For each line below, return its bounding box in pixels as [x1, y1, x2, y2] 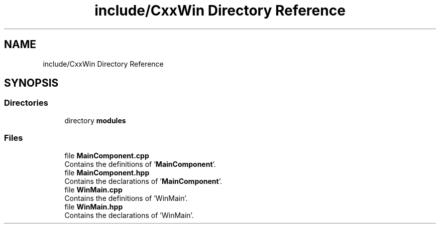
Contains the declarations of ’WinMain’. [64, 210, 194, 219]
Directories [4, 98, 48, 108]
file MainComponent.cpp [64, 151, 149, 160]
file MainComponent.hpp [64, 168, 150, 177]
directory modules [64, 116, 126, 125]
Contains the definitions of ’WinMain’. [64, 193, 188, 202]
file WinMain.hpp [64, 202, 123, 211]
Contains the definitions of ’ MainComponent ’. [64, 159, 216, 168]
